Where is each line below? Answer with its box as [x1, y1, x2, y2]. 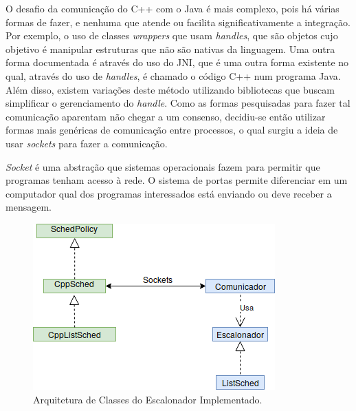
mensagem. [5, 200, 52, 214]
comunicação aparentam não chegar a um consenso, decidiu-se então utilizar [5, 109, 326, 123]
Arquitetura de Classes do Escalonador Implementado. [33, 392, 263, 406]
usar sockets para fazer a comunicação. [5, 136, 168, 150]
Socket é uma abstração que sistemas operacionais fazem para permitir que [5, 159, 320, 173]
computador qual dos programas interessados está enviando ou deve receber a [5, 186, 332, 200]
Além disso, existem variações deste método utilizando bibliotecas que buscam [5, 82, 335, 96]
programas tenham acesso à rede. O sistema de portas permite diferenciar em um [5, 173, 348, 187]
